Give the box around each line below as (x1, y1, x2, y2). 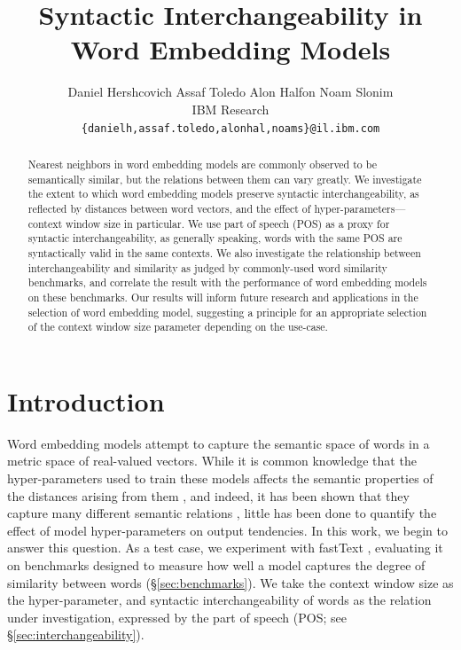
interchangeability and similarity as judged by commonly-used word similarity (27, 260, 387, 275)
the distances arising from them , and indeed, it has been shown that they (7, 486, 410, 505)
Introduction (7, 382, 165, 419)
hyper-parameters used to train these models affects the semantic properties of (7, 468, 434, 487)
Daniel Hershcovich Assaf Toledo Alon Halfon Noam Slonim (67, 82, 394, 101)
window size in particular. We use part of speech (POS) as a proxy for (66, 215, 390, 231)
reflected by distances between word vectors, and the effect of (27, 200, 311, 215)
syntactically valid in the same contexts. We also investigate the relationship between (27, 245, 421, 260)
